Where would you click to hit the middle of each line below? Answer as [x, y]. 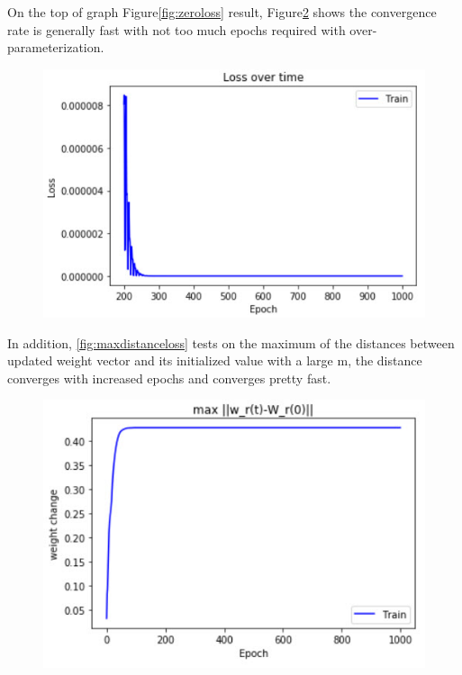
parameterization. [56, 47]
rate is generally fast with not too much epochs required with [177, 29]
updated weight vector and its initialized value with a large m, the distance [215, 360]
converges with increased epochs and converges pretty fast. [169, 378]
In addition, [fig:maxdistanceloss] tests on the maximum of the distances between [231, 342]
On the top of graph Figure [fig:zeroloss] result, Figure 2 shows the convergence [222, 12]
